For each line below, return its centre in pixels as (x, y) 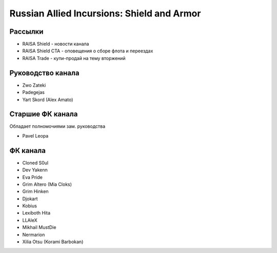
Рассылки (26, 32)
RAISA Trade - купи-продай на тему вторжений (74, 58)
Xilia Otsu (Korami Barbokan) (53, 242)
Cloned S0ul (35, 163)
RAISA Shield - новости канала (56, 44)
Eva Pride (33, 177)
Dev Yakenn (35, 170)
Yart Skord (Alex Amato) (48, 100)
